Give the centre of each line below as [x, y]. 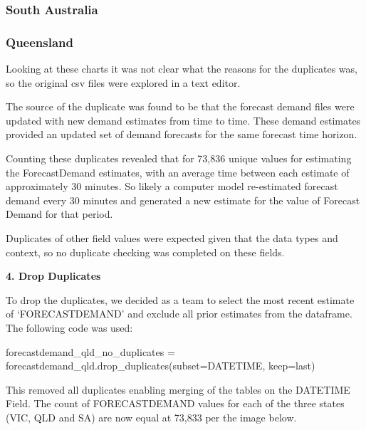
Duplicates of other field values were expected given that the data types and [172, 238]
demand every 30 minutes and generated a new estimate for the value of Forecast [183, 200]
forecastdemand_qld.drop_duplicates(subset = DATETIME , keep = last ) [161, 366]
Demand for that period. [59, 214]
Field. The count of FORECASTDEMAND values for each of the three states [175, 403]
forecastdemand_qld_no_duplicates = [90, 351]
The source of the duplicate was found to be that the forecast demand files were [180, 106]
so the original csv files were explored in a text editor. [123, 82]
